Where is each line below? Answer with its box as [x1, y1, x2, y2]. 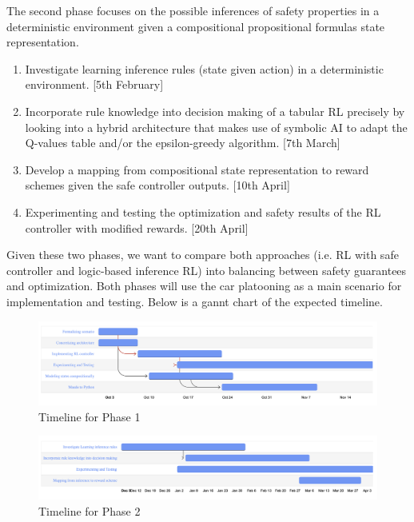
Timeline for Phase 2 [38, 502, 141, 519]
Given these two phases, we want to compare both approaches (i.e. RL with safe [6, 246, 399, 263]
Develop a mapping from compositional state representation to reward [25, 161, 369, 177]
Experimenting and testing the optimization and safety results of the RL [25, 203, 381, 220]
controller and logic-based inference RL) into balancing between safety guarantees [6, 261, 407, 278]
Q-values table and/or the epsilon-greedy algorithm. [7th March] [25, 134, 340, 151]
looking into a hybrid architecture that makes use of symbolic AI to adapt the [25, 118, 408, 135]
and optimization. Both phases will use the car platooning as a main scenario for [6, 277, 402, 294]
